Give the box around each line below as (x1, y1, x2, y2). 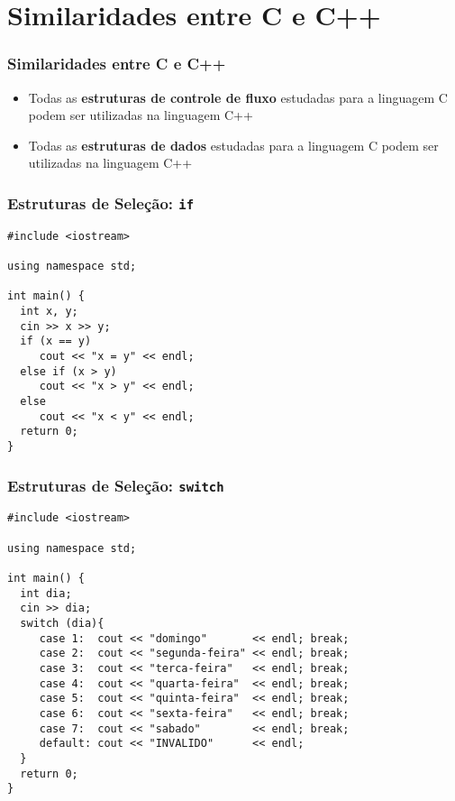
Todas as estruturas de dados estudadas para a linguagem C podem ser (28, 135, 439, 154)
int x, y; (20, 305, 78, 318)
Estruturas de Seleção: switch (7, 474, 224, 496)
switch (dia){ (20, 616, 105, 630)
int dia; (20, 586, 72, 600)
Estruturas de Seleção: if (7, 191, 195, 214)
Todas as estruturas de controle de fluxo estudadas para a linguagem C (28, 87, 448, 106)
